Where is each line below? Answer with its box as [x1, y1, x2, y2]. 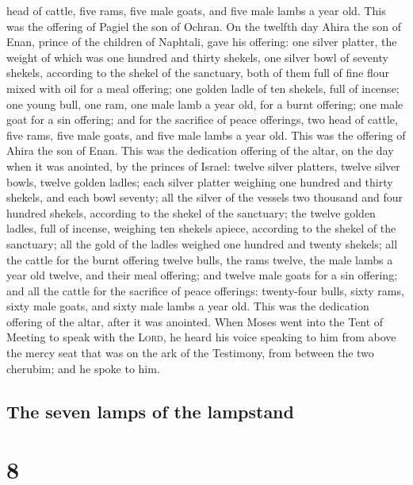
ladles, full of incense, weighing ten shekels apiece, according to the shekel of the [6, 220, 396, 237]
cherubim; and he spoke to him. [6, 360, 160, 376]
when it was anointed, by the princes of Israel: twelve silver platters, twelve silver [6, 157, 400, 174]
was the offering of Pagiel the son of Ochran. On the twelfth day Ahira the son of [6, 17, 401, 34]
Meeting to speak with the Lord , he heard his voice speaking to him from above [6, 329, 396, 345]
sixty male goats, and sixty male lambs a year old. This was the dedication [6, 298, 369, 314]
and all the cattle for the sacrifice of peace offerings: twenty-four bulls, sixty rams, [6, 282, 404, 298]
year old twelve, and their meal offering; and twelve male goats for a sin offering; [6, 267, 398, 283]
